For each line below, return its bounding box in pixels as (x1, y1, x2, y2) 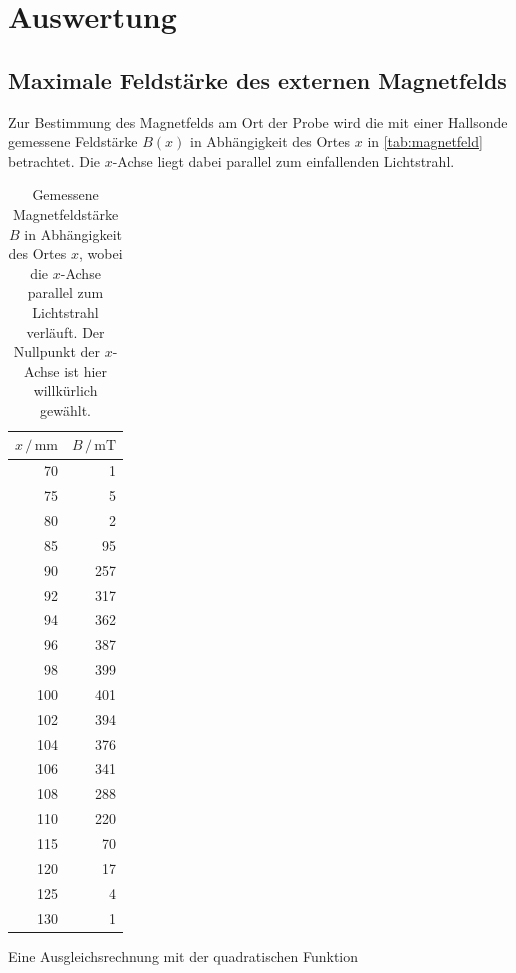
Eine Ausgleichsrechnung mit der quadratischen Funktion (8, 945, 358, 966)
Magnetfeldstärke (12, 203, 119, 224)
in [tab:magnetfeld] (367, 131, 483, 152)
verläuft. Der (26, 321, 105, 342)
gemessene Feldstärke (8, 131, 138, 152)
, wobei (78, 243, 123, 264)
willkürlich (33, 380, 98, 401)
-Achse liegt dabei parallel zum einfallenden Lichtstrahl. (112, 150, 455, 171)
